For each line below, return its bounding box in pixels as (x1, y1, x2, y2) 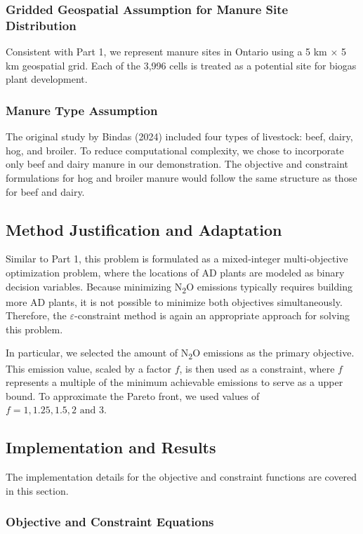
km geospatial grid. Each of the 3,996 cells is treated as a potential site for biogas (6, 58, 357, 72)
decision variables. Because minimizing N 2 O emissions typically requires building (6, 279, 352, 295)
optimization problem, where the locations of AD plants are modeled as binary (6, 265, 345, 279)
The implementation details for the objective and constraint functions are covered (6, 469, 357, 484)
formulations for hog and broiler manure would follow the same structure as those (6, 170, 357, 185)
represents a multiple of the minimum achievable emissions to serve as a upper (6, 375, 343, 389)
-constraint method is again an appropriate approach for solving (74, 308, 350, 323)
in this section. (6, 483, 69, 498)
